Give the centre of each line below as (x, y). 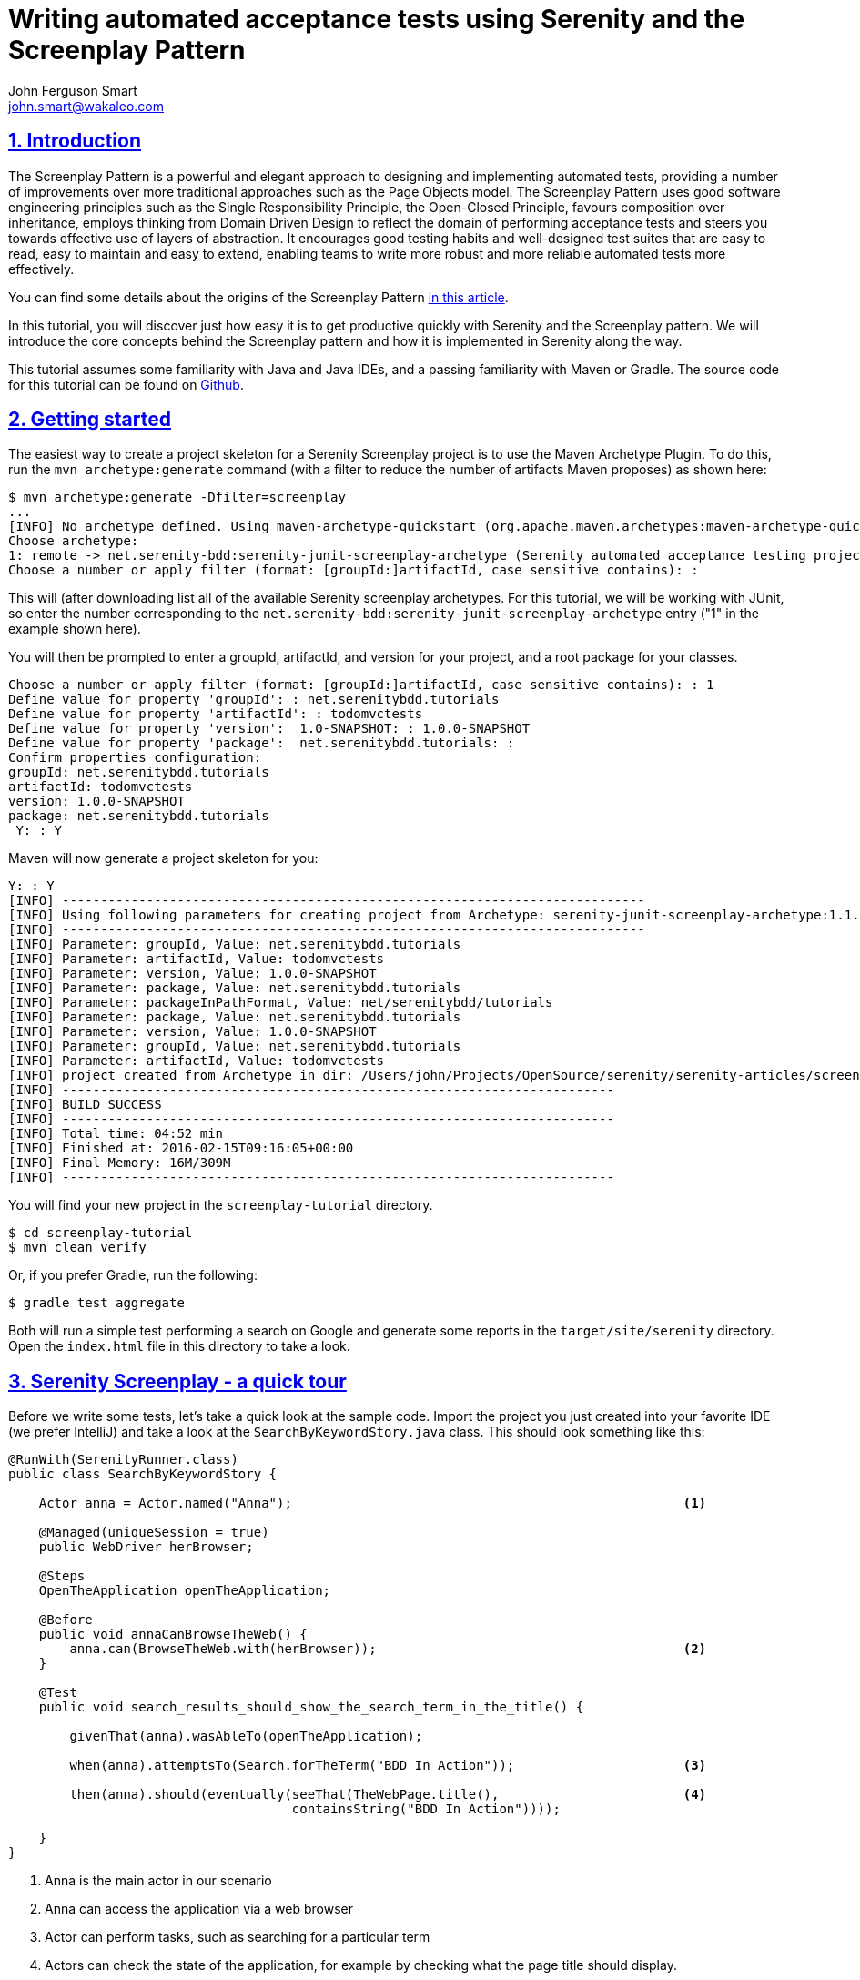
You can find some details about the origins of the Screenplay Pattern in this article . (258, 297)
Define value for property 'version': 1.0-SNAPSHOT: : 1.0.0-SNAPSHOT (269, 729)
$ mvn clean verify (77, 1248)
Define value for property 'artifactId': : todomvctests (216, 714)
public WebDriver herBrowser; (146, 1547)
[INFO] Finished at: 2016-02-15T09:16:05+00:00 (181, 1148)
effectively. (41, 269)
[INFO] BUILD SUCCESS (85, 1105)
